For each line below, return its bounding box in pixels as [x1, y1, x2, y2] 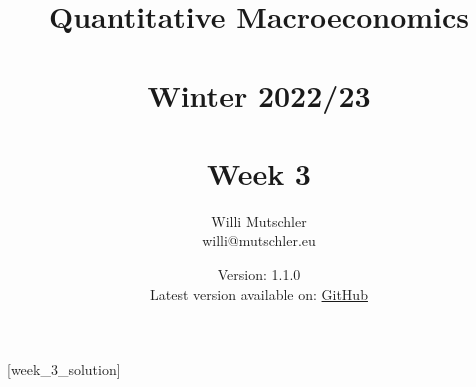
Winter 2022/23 [147, 74, 371, 115]
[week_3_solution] [7, 359, 121, 380]
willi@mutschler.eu [202, 230, 316, 251]
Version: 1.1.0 [217, 264, 301, 285]
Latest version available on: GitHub [150, 283, 368, 304]
